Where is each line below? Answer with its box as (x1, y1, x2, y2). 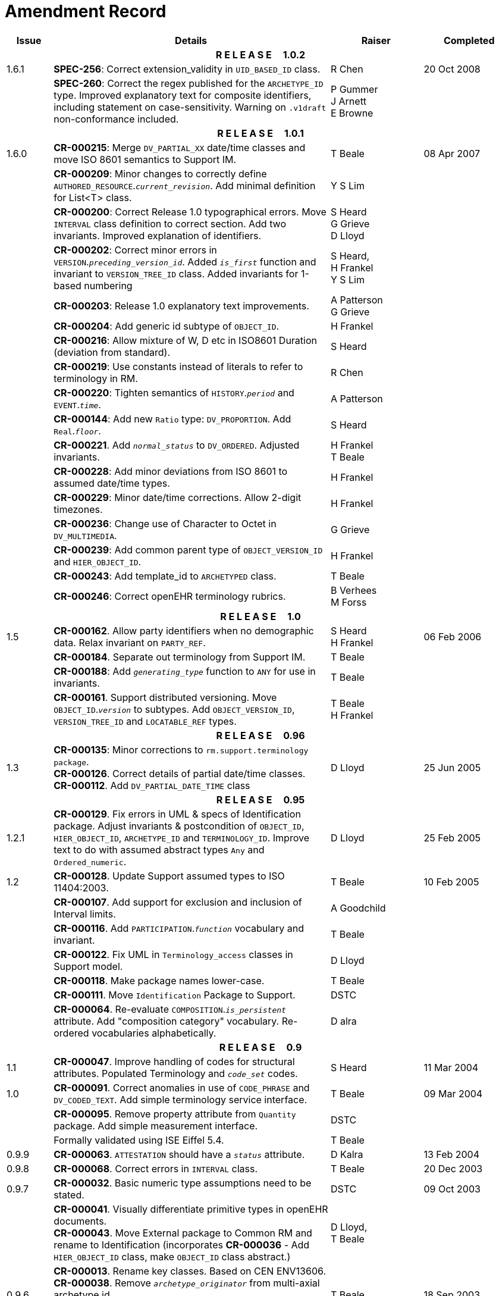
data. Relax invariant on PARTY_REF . (54, 636, 206, 649)
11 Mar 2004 (423, 1061, 479, 1073)
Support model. (54, 960, 123, 972)
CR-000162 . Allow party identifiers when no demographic (54, 624, 314, 637)
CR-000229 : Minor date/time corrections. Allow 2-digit (54, 491, 302, 503)
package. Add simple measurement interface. (54, 1119, 258, 1132)
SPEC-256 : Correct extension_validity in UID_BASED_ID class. (54, 62, 321, 75)
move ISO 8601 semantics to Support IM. (54, 153, 237, 165)
